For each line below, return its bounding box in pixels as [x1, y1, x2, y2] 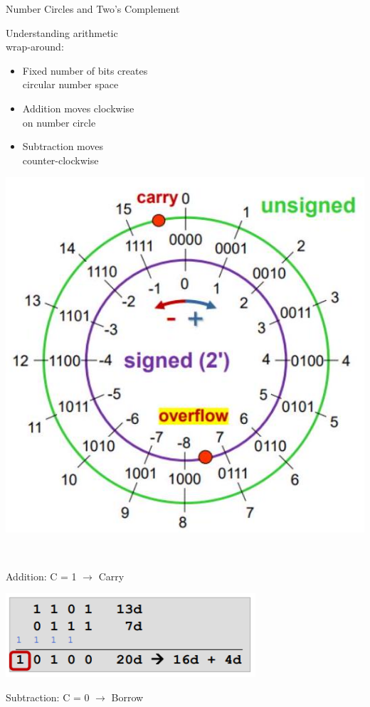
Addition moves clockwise [22, 100, 134, 115]
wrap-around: [6, 39, 64, 54]
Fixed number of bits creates [22, 63, 148, 78]
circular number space [22, 77, 119, 92]
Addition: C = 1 [6, 568, 77, 583]
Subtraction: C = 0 [6, 689, 90, 704]
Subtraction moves [22, 139, 104, 154]
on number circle [22, 115, 96, 129]
